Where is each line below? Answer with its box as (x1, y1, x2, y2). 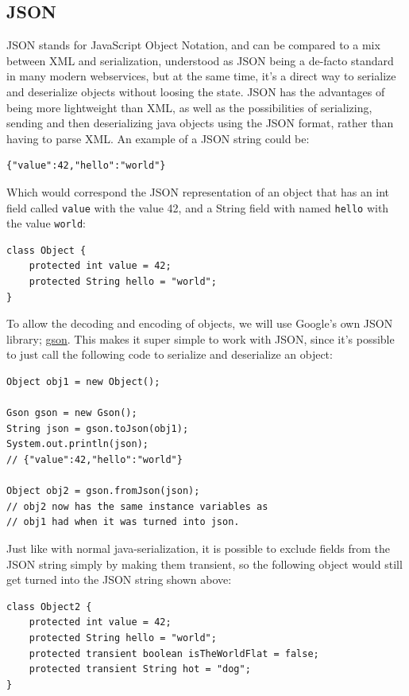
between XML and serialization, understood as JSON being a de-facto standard (6, 52, 394, 68)
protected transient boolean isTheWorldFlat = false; (29, 647, 319, 659)
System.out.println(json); (6, 438, 149, 450)
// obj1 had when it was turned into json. (6, 516, 240, 528)
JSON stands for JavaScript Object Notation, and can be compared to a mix (6, 37, 380, 53)
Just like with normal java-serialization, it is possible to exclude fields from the (6, 539, 390, 556)
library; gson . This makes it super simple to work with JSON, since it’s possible (6, 330, 395, 347)
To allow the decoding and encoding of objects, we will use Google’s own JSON (6, 315, 393, 332)
